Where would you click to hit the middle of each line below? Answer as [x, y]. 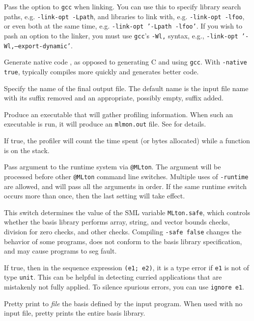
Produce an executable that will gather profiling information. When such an [118, 114]
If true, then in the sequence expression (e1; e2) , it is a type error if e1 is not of [127, 267]
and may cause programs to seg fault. [60, 251]
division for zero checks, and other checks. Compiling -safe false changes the [123, 231]
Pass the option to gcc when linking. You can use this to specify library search [123, 6]
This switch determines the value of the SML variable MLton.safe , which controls [127, 212]
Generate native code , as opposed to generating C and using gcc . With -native [126, 62]
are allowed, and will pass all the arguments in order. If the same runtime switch [126, 186]
